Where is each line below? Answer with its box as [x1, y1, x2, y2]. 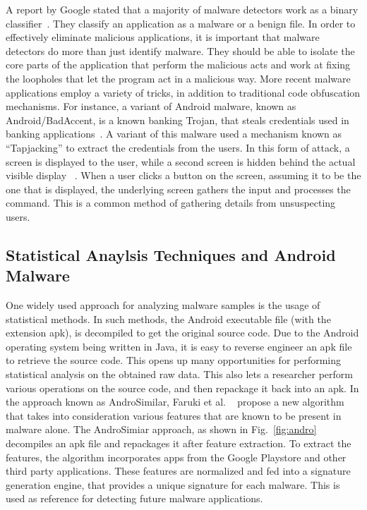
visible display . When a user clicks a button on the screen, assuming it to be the [6, 168, 361, 183]
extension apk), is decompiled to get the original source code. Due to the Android [6, 325, 359, 340]
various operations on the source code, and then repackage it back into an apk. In [6, 380, 359, 395]
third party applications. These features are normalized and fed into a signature [6, 463, 351, 478]
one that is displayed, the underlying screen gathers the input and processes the [6, 181, 351, 196]
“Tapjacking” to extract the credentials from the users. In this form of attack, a [6, 140, 350, 154]
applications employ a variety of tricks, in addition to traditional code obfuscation [6, 85, 361, 99]
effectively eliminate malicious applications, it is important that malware [6, 30, 320, 44]
